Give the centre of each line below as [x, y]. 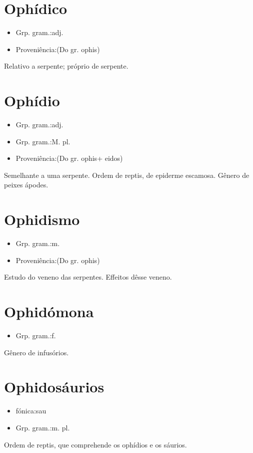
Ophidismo [42, 219]
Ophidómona [49, 311]
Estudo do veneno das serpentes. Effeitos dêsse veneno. [88, 277]
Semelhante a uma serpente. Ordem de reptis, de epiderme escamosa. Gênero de [127, 175]
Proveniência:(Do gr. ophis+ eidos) [69, 158]
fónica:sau [31, 411]
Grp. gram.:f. [36, 335]
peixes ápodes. [26, 185]
